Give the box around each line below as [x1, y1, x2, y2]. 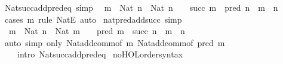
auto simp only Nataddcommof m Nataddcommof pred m [4, 36, 225, 48]
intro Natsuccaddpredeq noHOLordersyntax [17, 48, 183, 60]
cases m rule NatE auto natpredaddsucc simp [4, 13, 182, 25]
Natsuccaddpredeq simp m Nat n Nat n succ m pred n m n [4, 1, 278, 13]
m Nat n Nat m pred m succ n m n [8, 25, 185, 37]
